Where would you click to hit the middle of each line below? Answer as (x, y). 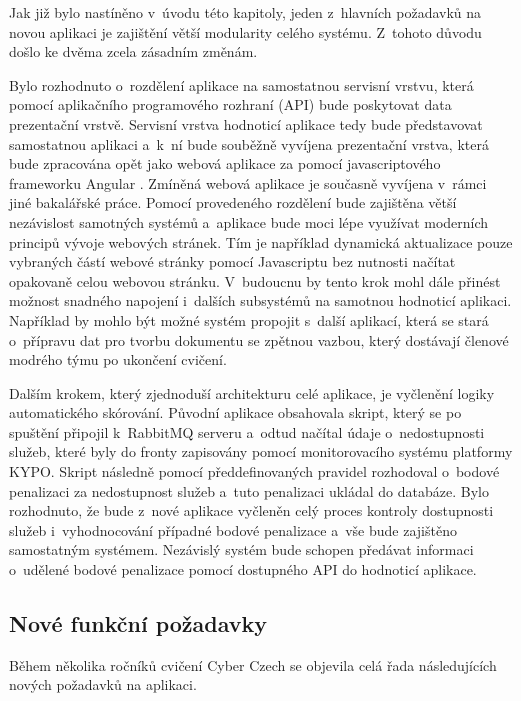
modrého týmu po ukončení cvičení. (118, 359)
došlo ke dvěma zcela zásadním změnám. (133, 51)
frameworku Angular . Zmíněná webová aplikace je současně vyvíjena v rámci (248, 182)
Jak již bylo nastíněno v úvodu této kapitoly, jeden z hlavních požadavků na (245, 12)
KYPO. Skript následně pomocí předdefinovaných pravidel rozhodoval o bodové (254, 471)
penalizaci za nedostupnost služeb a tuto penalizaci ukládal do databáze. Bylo (249, 490)
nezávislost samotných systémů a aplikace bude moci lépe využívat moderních (249, 221)
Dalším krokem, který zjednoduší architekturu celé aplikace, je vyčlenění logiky (252, 392)
